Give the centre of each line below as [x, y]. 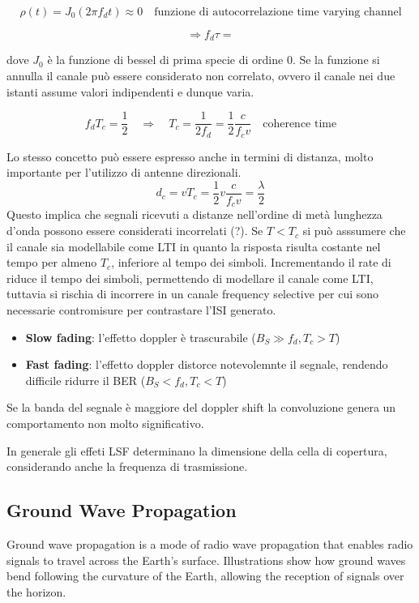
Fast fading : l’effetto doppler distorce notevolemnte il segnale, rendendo [207, 364]
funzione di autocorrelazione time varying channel [278, 12]
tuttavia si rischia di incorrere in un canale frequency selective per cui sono [193, 294]
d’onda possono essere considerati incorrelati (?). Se [135, 231]
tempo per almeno [52, 262]
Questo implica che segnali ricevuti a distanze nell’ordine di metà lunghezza [195, 214]
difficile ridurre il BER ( [86, 380]
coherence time [300, 124]
